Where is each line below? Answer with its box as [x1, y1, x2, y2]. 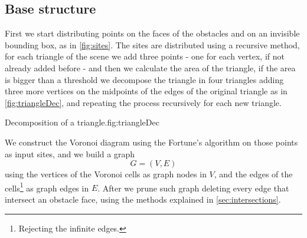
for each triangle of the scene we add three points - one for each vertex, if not [5, 50, 285, 62]
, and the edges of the [214, 168, 293, 180]
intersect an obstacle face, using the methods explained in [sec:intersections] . [5, 193, 281, 205]
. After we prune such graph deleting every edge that [97, 181, 289, 194]
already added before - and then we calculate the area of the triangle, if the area [5, 61, 296, 74]
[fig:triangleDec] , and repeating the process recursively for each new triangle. [5, 96, 282, 108]
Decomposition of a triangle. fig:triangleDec [5, 116, 159, 128]
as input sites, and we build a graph [5, 147, 135, 160]
